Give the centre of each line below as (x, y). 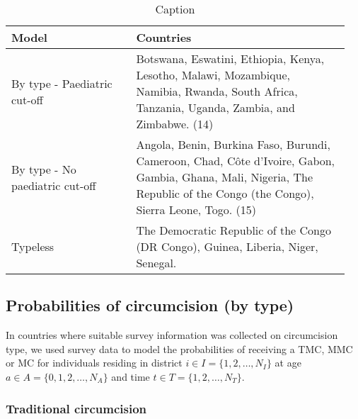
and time (131, 376)
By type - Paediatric (62, 83)
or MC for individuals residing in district (94, 363)
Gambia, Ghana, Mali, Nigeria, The (225, 177)
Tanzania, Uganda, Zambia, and (215, 107)
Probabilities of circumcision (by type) (150, 305)
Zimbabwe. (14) (175, 124)
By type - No (44, 169)
